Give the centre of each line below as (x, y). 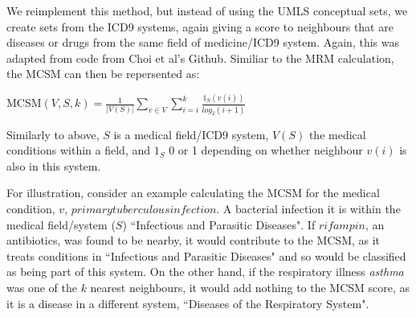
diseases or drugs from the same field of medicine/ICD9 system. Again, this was (203, 42)
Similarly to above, (53, 134)
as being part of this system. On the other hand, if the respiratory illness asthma (205, 272)
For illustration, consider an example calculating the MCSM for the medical (193, 193)
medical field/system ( (61, 224)
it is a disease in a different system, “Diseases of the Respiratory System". (188, 303)
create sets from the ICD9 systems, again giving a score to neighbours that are (200, 26)
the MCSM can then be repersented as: (103, 74)
